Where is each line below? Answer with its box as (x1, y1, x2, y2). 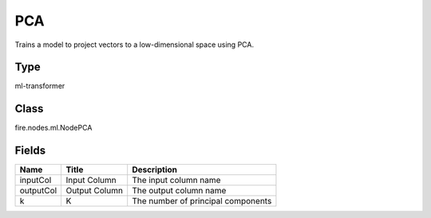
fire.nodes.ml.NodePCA (14, 123, 93, 133)
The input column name (132, 175, 221, 186)
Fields (14, 144, 46, 158)
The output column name (132, 185, 227, 197)
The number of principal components (132, 196, 272, 207)
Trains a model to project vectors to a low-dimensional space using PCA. (14, 40, 255, 49)
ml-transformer (14, 81, 65, 91)
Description (132, 164, 178, 175)
